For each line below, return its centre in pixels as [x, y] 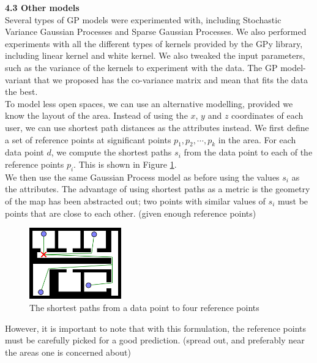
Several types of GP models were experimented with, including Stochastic [143, 19]
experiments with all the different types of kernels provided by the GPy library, [154, 43]
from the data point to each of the [248, 152]
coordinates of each [267, 115]
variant [18, 79]
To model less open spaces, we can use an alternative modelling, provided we [149, 103]
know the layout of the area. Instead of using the [96, 115]
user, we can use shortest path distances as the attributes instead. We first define [157, 127]
